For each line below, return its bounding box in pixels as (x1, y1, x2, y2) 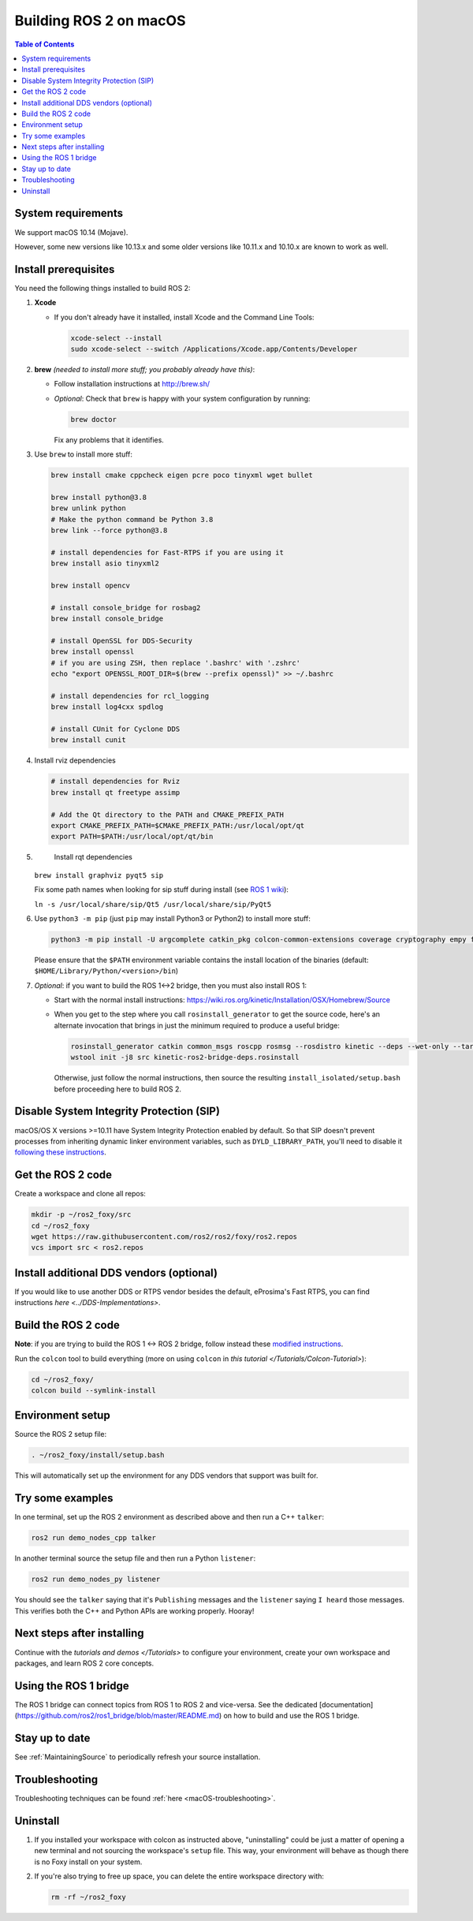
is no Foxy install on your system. (34, 1857, 143, 1867)
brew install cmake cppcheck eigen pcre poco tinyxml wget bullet (50, 471, 313, 480)
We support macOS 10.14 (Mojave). (14, 227, 128, 237)
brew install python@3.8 (50, 493, 147, 502)
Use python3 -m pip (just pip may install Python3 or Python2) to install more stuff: (34, 913, 311, 923)
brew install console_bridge (50, 614, 164, 623)
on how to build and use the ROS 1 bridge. (223, 1711, 360, 1721)
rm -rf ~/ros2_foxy (50, 1893, 126, 1902)
